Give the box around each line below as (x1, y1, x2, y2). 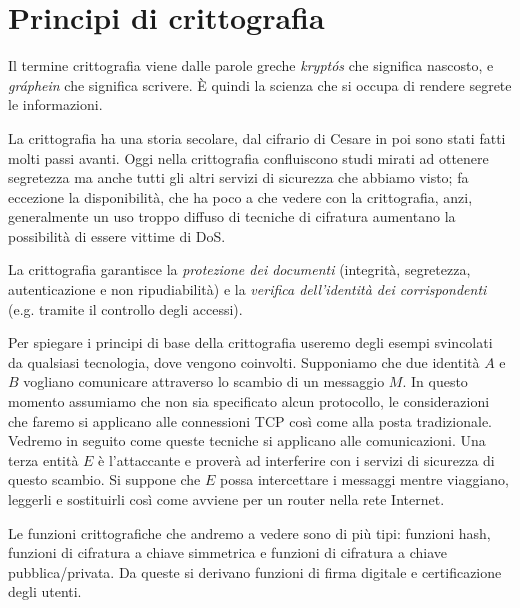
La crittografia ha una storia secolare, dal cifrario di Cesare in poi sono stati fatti (8, 127, 506, 148)
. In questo (402, 371, 468, 392)
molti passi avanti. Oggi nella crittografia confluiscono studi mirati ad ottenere (8, 147, 489, 168)
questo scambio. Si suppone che (8, 469, 201, 490)
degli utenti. (8, 581, 82, 602)
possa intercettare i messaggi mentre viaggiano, (220, 469, 509, 490)
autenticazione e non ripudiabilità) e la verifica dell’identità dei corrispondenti (8, 279, 487, 300)
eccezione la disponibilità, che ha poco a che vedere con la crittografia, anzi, (8, 186, 473, 207)
